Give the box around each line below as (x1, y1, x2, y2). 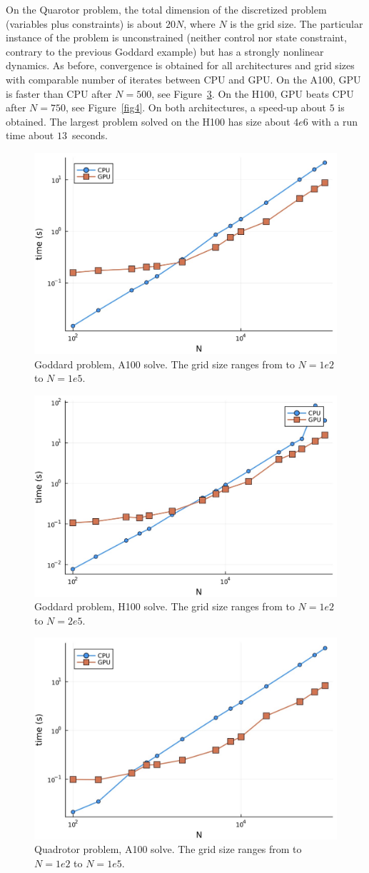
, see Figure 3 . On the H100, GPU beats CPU (151, 86, 354, 101)
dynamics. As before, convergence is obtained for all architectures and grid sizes (6, 58, 355, 73)
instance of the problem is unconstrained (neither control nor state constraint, (6, 30, 347, 45)
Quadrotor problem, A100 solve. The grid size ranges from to (34, 842, 302, 857)
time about (6, 128, 54, 143)
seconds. (71, 128, 108, 143)
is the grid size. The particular (230, 16, 363, 31)
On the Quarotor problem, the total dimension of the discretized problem (6, 2, 327, 16)
